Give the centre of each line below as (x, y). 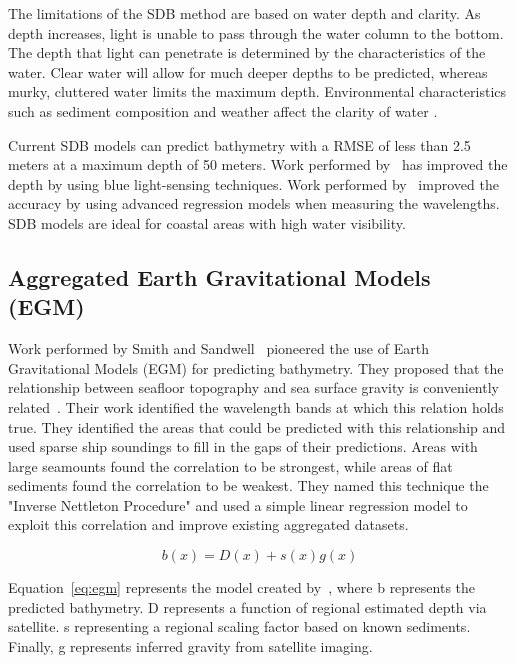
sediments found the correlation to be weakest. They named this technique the (248, 485)
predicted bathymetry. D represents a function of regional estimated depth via (247, 606)
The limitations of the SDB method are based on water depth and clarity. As (244, 13)
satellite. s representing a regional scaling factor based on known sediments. (239, 626)
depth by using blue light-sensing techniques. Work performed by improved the (253, 183)
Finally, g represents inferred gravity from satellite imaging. (190, 645)
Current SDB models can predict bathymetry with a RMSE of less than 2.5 (239, 144)
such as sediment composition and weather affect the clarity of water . (223, 110)
